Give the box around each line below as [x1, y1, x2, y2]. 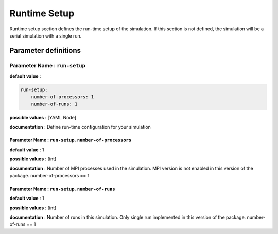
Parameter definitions [9, 46, 81, 55]
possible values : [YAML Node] [9, 114, 77, 120]
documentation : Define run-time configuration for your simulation [9, 124, 151, 130]
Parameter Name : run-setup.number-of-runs [9, 186, 115, 192]
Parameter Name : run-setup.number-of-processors [9, 137, 132, 143]
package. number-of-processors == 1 [9, 172, 90, 178]
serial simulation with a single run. [9, 32, 82, 39]
